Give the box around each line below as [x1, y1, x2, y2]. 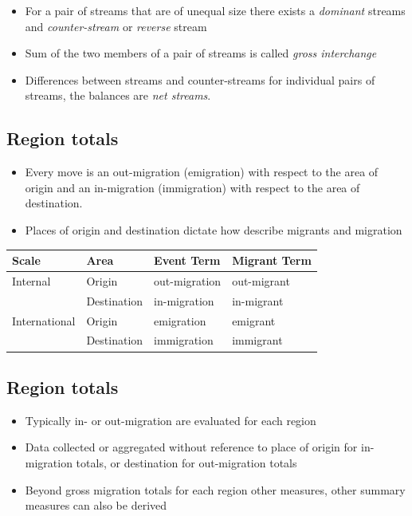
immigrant [232, 332, 283, 349]
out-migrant [232, 272, 290, 289]
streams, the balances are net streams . [25, 87, 211, 104]
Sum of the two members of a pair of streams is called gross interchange [25, 45, 377, 61]
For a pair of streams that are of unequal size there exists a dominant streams [25, 2, 406, 18]
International [12, 312, 76, 329]
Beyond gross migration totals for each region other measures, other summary [25, 481, 406, 498]
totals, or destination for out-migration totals [76, 454, 297, 471]
